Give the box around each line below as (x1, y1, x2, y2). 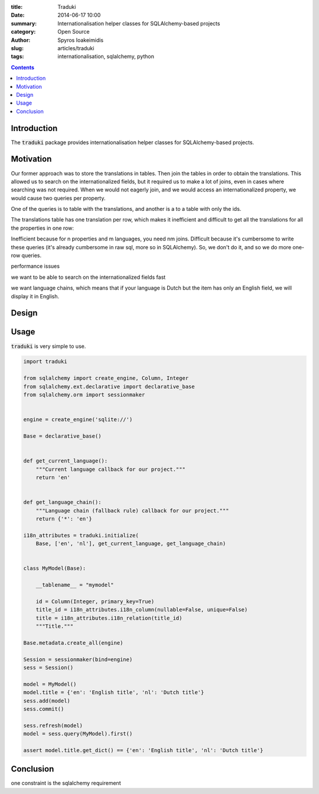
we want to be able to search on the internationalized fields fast (11, 274, 166, 281)
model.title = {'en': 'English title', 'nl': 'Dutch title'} (23, 689, 204, 696)
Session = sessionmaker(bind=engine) (23, 656, 133, 663)
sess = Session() (23, 664, 74, 671)
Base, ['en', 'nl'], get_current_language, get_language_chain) (35, 541, 226, 547)
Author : (11, 36, 31, 44)
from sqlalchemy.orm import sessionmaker (23, 392, 145, 398)
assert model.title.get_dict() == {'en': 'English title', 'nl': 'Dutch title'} (23, 747, 263, 753)
